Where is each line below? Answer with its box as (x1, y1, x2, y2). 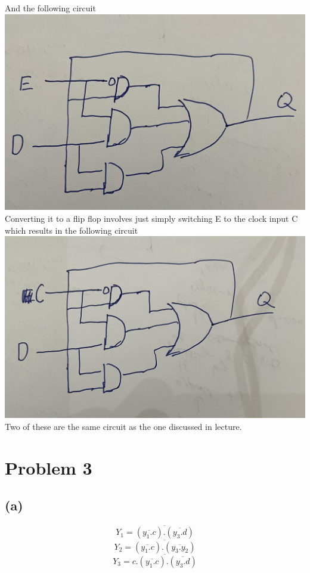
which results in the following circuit (5, 224, 138, 236)
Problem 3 (5, 455, 92, 479)
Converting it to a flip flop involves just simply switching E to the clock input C (5, 212, 298, 224)
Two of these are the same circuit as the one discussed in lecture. (5, 420, 242, 432)
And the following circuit (5, 2, 96, 14)
